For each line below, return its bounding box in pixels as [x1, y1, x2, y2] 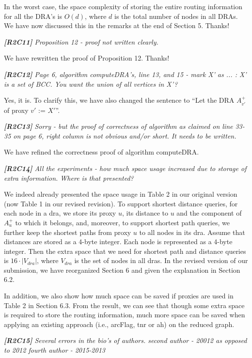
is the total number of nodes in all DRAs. [114, 11, 238, 21]
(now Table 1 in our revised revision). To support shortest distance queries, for [4, 198, 238, 208]
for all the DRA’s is [4, 11, 62, 21]
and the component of [176, 208, 242, 218]
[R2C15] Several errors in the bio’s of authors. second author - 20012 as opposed [4, 335, 247, 345]
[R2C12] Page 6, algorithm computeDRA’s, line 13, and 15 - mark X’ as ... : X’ [4, 69, 247, 79]
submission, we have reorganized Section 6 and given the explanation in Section [4, 265, 240, 275]
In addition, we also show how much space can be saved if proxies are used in [4, 291, 234, 301]
